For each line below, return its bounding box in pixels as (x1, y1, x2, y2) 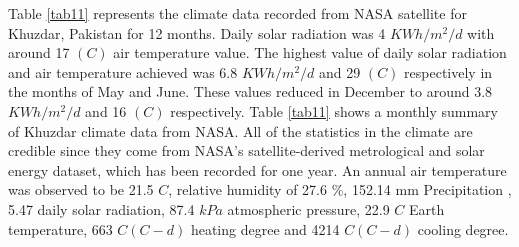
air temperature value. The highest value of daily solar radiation (113, 42, 507, 63)
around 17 (8, 42, 70, 63)
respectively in (404, 61, 493, 82)
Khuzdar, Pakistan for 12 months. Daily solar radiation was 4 (8, 22, 386, 43)
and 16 (85, 100, 127, 121)
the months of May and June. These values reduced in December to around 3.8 (8, 81, 493, 102)
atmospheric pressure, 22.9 (227, 198, 390, 219)
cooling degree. (417, 218, 509, 239)
